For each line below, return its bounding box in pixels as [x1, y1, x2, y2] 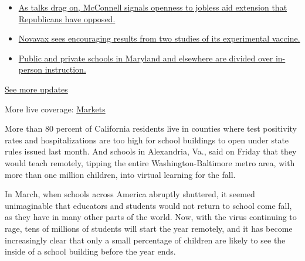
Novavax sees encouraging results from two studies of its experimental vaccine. [18, 32, 300, 44]
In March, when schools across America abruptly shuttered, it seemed [5, 188, 255, 200]
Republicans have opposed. [18, 12, 116, 25]
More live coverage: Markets [5, 102, 106, 115]
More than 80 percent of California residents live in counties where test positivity [5, 122, 297, 135]
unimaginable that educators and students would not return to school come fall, [5, 199, 292, 211]
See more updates [5, 83, 68, 95]
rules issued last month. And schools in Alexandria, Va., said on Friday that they [5, 145, 297, 157]
